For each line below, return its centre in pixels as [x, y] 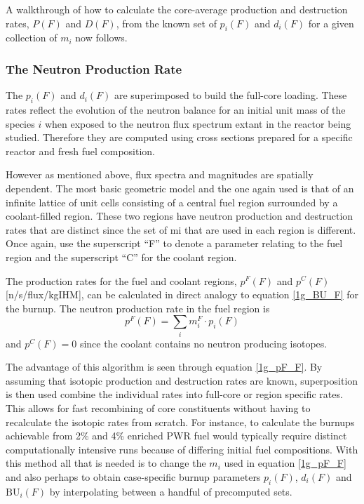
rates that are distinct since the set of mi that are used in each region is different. [181, 229]
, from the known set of [166, 23]
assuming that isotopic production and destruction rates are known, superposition [182, 380]
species [20, 123]
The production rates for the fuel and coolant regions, [121, 280]
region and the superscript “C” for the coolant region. [121, 257]
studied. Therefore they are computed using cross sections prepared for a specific [179, 137]
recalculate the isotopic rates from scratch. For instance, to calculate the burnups [180, 422]
